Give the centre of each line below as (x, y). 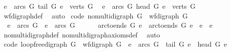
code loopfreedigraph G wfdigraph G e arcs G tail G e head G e (115, 44)
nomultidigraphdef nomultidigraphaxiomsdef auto (82, 34)
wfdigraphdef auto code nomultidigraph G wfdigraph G (96, 15)
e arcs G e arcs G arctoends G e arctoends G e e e (110, 25)
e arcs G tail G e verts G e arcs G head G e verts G (100, 6)
